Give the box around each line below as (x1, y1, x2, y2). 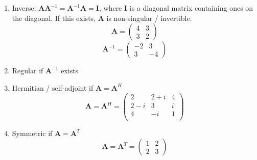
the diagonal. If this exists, (12, 12, 96, 23)
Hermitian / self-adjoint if (12, 82, 94, 93)
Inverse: (12, 3, 36, 13)
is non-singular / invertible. (106, 12, 192, 23)
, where (99, 3, 122, 13)
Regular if (12, 65, 43, 76)
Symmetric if (12, 127, 53, 138)
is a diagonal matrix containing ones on (129, 3, 253, 13)
